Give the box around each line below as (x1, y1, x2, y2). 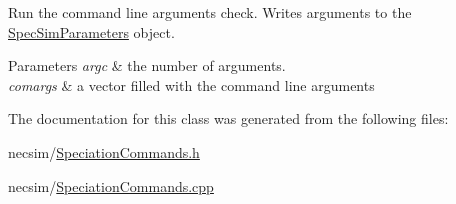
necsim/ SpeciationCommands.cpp (8, 175, 214, 196)
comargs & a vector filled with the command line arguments (8, 74, 375, 95)
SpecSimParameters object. (8, 21, 175, 42)
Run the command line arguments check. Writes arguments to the (8, 2, 412, 22)
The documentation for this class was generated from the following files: (8, 108, 449, 129)
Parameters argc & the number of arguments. (8, 55, 286, 76)
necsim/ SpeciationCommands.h (8, 141, 200, 162)
